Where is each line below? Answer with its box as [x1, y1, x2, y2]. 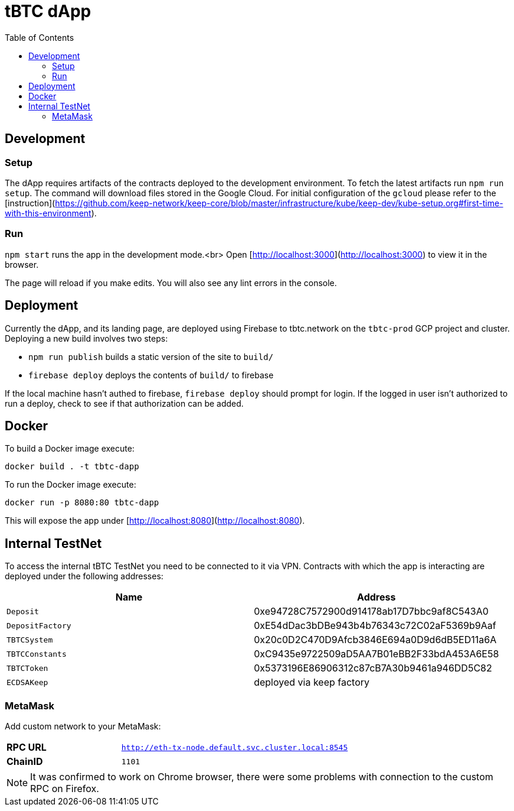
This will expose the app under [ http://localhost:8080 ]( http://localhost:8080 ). [5, 515, 305, 526]
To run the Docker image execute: [5, 479, 136, 490]
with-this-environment [5, 207, 91, 218]
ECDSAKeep [6, 677, 48, 687]
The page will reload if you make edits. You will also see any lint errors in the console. [5, 277, 337, 288]
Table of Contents [5, 32, 74, 43]
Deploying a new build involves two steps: [5, 333, 168, 343]
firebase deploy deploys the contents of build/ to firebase [28, 369, 274, 380]
